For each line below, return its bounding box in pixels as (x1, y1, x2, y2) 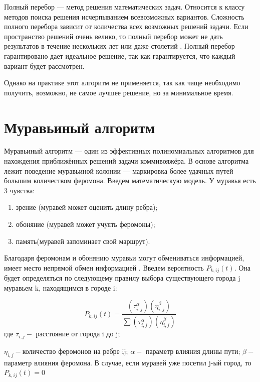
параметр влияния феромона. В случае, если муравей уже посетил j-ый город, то (4, 357, 251, 367)
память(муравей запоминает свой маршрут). (16, 235, 150, 246)
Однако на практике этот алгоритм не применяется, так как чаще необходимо (4, 77, 240, 88)
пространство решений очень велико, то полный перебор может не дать (4, 31, 223, 41)
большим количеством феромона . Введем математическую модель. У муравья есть (4, 175, 256, 186)
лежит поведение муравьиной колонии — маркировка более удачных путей (4, 165, 233, 176)
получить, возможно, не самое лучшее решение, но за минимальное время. (4, 87, 233, 97)
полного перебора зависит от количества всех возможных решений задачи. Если (4, 21, 248, 32)
